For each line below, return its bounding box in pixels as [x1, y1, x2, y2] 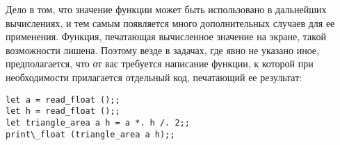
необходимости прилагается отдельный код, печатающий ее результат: [6, 69, 302, 84]
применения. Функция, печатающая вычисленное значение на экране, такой [6, 29, 326, 44]
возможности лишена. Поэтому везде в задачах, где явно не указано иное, [6, 42, 319, 57]
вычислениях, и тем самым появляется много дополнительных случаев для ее [6, 15, 335, 30]
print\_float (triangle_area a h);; [6, 129, 175, 139]
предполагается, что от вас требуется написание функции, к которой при [6, 56, 314, 71]
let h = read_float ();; [6, 106, 120, 117]
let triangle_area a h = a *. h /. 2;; [6, 117, 190, 128]
